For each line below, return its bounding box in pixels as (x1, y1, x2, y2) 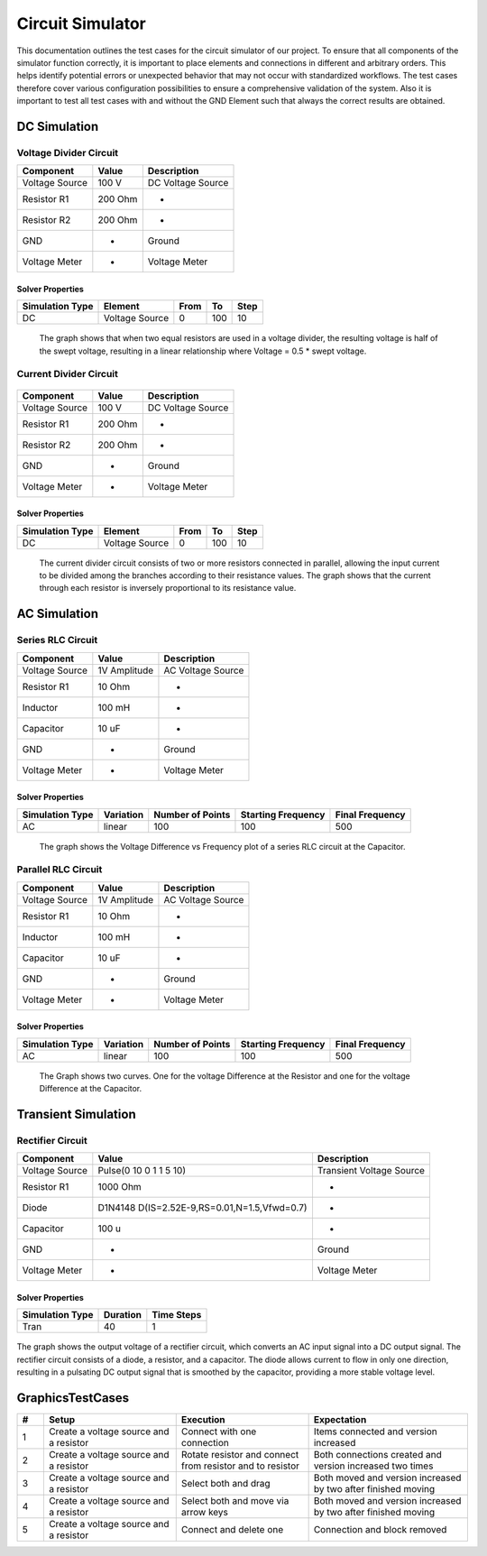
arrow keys (180, 1505, 229, 1518)
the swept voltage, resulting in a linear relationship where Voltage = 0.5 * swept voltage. (39, 345, 367, 356)
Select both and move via (180, 1494, 289, 1506)
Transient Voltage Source (317, 1165, 426, 1177)
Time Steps (152, 1309, 202, 1321)
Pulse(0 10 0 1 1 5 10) (97, 1165, 187, 1177)
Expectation (313, 1413, 367, 1425)
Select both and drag (180, 1477, 271, 1489)
